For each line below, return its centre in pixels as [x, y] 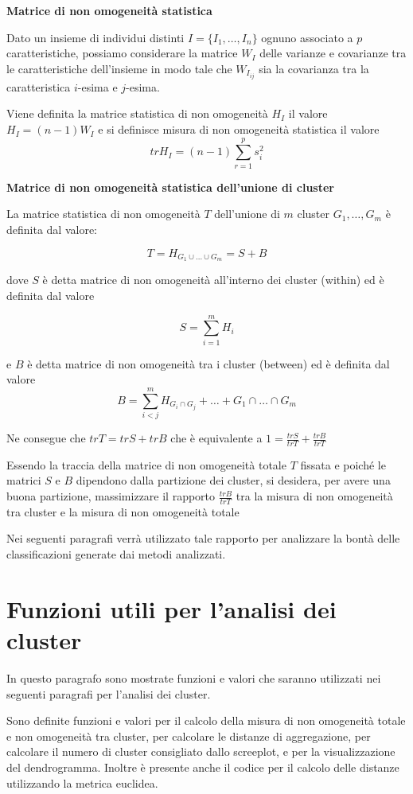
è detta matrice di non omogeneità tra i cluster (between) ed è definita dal [208, 363]
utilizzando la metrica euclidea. [82, 782]
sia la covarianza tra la [314, 68]
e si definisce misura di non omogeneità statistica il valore [239, 129]
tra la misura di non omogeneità [314, 496]
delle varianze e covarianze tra [333, 53]
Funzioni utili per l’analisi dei [171, 608]
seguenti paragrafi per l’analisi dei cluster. [109, 693]
